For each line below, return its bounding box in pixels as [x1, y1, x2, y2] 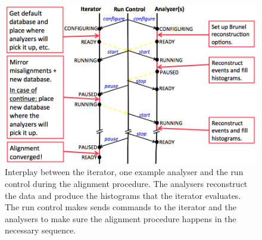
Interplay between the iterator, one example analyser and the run [5, 166, 244, 178]
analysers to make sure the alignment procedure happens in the [5, 212, 236, 225]
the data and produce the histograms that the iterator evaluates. [5, 189, 241, 201]
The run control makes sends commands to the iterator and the [5, 201, 236, 213]
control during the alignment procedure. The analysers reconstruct [5, 177, 248, 190]
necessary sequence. [5, 224, 76, 236]
